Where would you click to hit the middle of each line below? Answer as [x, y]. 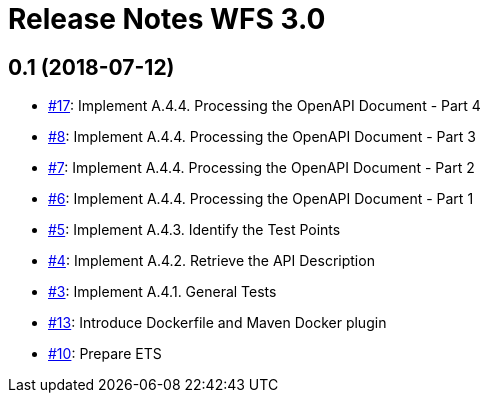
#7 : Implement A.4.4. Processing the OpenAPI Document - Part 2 [261, 168]
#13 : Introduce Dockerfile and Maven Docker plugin [217, 323]
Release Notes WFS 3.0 [167, 19]
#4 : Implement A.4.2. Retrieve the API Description [211, 261]
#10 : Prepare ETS [105, 354]
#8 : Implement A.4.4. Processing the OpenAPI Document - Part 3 [262, 137]
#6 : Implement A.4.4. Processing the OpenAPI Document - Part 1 [261, 199]
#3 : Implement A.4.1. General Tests [162, 292]
